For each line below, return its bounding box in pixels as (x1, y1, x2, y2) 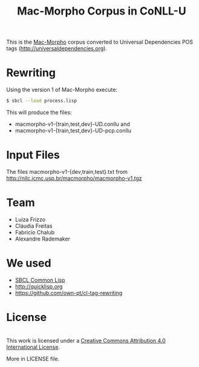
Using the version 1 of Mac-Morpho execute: (6, 86, 118, 93)
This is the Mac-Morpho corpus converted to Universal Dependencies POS (6, 38, 194, 46)
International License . (6, 343, 60, 351)
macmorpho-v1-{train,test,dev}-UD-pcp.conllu (15, 127, 132, 134)
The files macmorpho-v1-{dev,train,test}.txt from (6, 168, 128, 175)
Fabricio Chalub (15, 228, 55, 236)
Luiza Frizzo (15, 216, 46, 223)
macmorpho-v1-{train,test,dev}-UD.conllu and (15, 121, 130, 128)
